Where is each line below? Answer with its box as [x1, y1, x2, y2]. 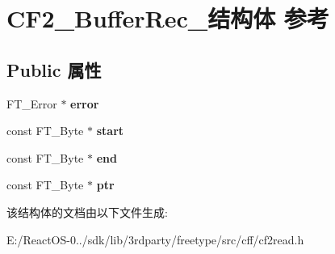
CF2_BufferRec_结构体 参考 [6, 2, 329, 35]
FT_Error [6, 95, 57, 112]
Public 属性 [6, 57, 102, 82]
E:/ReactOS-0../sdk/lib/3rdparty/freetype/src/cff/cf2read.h [6, 231, 304, 248]
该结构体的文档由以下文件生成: [6, 203, 168, 220]
